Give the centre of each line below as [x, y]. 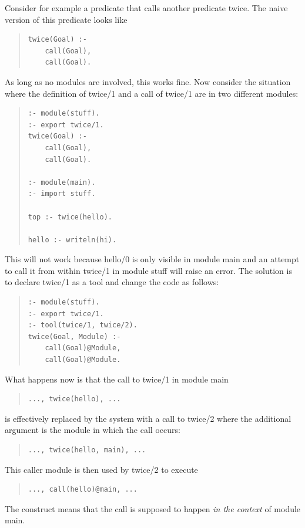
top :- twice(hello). [70, 217]
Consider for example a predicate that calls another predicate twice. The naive [146, 8]
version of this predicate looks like [66, 19]
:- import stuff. [62, 194]
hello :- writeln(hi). [72, 240]
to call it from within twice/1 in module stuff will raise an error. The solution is [148, 270]
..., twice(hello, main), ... [87, 450]
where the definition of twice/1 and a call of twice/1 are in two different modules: [152, 93]
